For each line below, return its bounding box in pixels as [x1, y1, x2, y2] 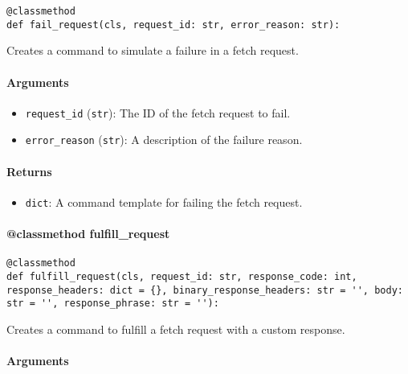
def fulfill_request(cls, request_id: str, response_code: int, [6, 270, 357, 282]
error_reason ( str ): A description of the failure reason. [25, 131, 303, 148]
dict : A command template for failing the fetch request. [25, 193, 303, 210]
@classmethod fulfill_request [6, 225, 170, 242]
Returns [6, 162, 52, 179]
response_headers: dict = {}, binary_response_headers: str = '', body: [6, 284, 403, 296]
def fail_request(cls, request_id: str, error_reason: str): [6, 18, 341, 31]
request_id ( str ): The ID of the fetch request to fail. [25, 104, 291, 121]
